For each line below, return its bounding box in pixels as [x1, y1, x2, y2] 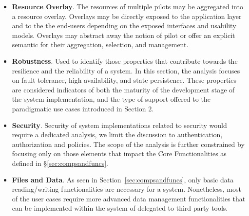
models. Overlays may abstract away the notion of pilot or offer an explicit [12, 30, 235, 40]
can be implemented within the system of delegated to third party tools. [12, 203, 228, 213]
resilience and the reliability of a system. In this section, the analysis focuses [12, 65, 240, 75]
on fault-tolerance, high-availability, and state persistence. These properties [12, 75, 237, 85]
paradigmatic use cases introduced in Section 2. [12, 103, 154, 113]
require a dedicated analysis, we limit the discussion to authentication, [12, 129, 223, 140]
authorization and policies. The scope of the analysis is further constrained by [12, 139, 245, 149]
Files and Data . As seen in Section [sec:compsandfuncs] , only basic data [12, 174, 234, 184]
